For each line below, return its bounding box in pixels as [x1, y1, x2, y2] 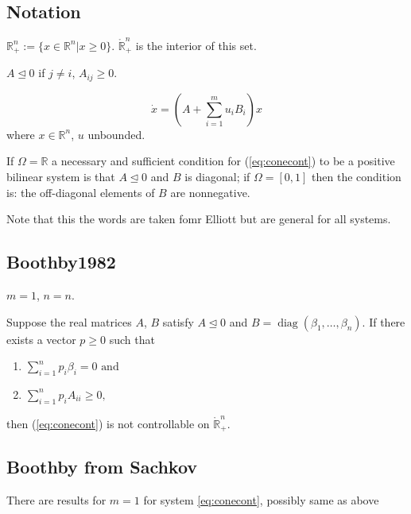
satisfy [162, 313, 194, 330]
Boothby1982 [6, 249, 116, 274]
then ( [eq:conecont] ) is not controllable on [6, 415, 210, 431]
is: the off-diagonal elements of [6, 184, 155, 200]
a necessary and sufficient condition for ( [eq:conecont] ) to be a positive [52, 153, 395, 169]
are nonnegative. [170, 184, 250, 200]
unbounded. [87, 126, 145, 142]
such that [109, 330, 155, 347]
